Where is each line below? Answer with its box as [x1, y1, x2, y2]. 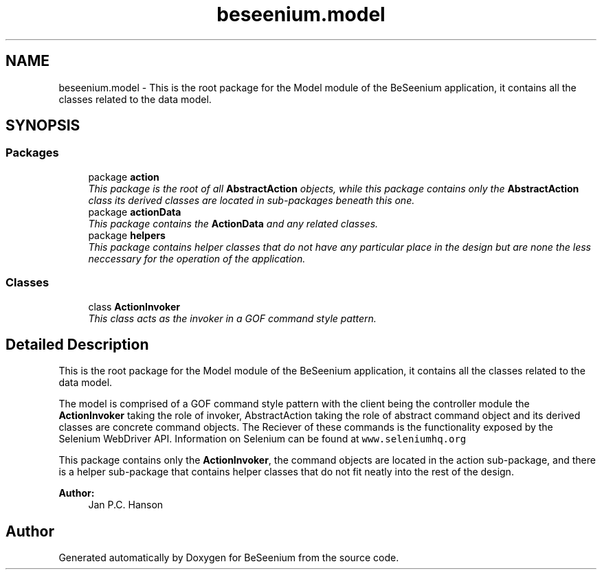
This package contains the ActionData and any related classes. [88, 217, 379, 229]
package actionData [88, 205, 181, 218]
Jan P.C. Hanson [88, 499, 164, 511]
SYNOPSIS [5, 117, 80, 135]
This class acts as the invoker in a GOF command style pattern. [88, 312, 377, 324]
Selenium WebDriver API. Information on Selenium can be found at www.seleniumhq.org [58, 433, 467, 445]
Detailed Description [5, 335, 149, 353]
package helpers [88, 229, 166, 241]
